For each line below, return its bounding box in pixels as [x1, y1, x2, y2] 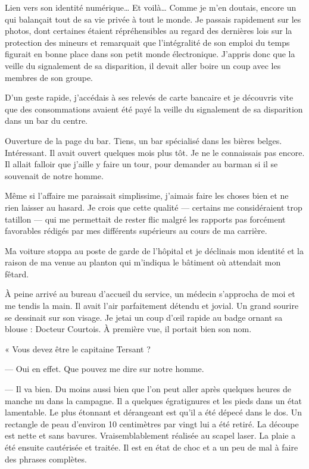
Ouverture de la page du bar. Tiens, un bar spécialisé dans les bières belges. [5, 134, 282, 146]
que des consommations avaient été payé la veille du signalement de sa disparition [5, 102, 303, 115]
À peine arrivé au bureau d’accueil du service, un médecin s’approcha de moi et [5, 287, 295, 300]
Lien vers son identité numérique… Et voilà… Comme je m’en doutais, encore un [5, 1, 296, 13]
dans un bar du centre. [5, 114, 88, 127]
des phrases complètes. [5, 452, 87, 465]
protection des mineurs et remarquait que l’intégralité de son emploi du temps [5, 36, 290, 48]
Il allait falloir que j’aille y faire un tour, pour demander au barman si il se [5, 158, 278, 170]
